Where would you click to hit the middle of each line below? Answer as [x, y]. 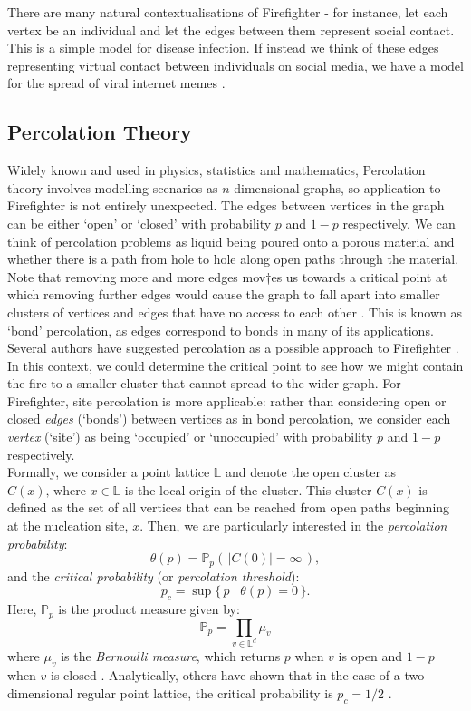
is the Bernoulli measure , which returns [171, 656]
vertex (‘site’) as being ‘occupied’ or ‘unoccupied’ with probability [190, 437]
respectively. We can [399, 223]
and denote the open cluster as [311, 472]
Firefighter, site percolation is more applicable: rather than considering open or [227, 400]
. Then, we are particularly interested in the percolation [293, 526]
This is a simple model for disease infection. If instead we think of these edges [223, 48]
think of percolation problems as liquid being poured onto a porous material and [231, 241]
